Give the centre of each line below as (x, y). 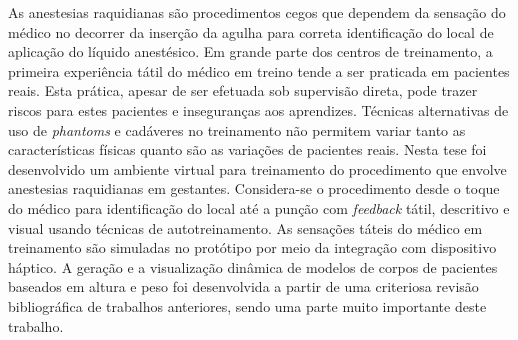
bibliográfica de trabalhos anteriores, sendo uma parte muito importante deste (247, 305)
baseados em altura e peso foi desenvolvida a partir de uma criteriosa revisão (243, 286)
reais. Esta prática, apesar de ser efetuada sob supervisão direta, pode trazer (243, 90)
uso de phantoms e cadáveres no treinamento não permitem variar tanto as (237, 129)
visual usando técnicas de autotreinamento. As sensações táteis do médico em (245, 227)
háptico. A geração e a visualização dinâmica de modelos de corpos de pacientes (253, 266)
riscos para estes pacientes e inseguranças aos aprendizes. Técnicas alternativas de (258, 109)
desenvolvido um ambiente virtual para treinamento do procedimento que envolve (257, 168)
